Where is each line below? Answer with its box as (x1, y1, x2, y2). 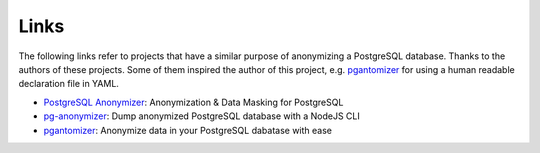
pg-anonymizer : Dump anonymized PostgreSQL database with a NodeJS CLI (43, 110, 360, 122)
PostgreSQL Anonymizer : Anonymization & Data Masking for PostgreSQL (43, 96, 344, 108)
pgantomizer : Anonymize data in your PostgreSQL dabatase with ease (43, 124, 332, 136)
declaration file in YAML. (18, 78, 120, 90)
